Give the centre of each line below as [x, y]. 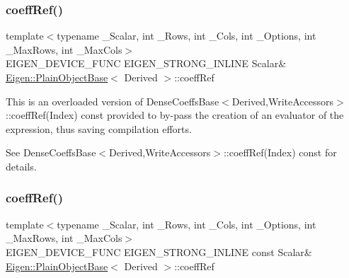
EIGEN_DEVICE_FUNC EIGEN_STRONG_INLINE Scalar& [146, 63]
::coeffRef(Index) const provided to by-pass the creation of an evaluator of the [175, 115]
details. [21, 166]
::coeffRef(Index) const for [280, 152]
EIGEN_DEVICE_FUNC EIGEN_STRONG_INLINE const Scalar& [159, 251]
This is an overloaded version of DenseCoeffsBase [113, 101]
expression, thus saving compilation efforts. [99, 128]
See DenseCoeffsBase [51, 152]
